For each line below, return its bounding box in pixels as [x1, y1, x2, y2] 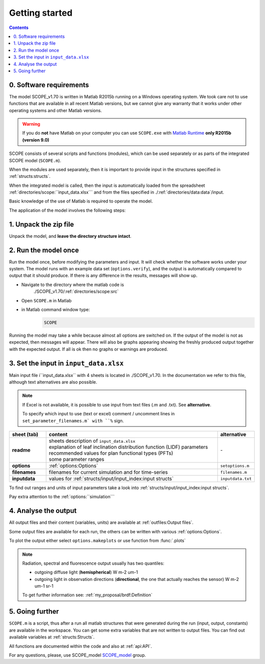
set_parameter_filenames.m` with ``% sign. [22, 418, 124, 424]
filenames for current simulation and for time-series [49, 469, 168, 476]
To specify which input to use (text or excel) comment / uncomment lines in [22, 411, 175, 417]
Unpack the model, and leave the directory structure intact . [9, 233, 132, 239]
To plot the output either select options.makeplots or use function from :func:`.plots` [9, 538, 186, 544]
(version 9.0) [22, 137, 50, 143]
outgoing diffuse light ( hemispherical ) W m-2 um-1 [34, 569, 138, 575]
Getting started [9, 7, 73, 18]
